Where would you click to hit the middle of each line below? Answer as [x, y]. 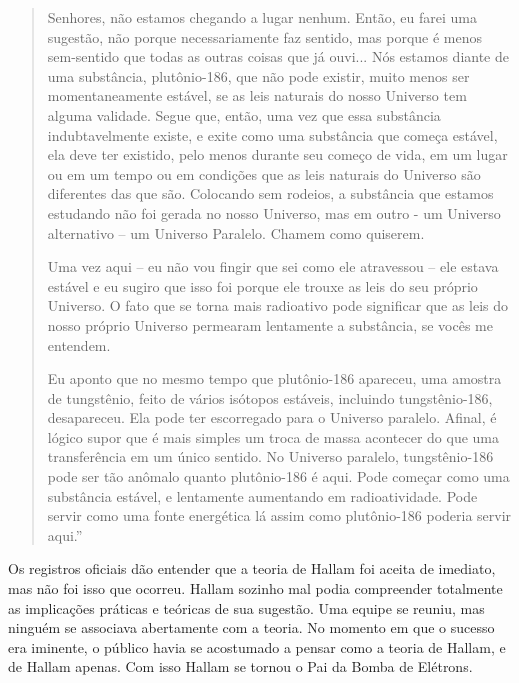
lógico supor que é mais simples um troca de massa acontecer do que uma [273, 436]
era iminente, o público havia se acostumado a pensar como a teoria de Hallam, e [257, 646]
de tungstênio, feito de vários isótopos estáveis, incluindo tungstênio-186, [270, 397]
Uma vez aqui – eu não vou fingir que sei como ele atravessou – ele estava [273, 266]
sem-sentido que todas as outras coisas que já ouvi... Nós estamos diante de [278, 56]
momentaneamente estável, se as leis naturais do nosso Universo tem [257, 95]
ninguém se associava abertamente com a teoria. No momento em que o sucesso [251, 627]
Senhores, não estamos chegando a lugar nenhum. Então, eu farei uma [262, 17]
